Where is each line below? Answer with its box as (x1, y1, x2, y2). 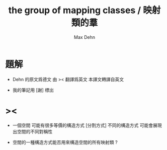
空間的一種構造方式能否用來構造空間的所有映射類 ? (12, 139, 118, 145)
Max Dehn (73, 34, 96, 40)
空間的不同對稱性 (17, 128, 53, 134)
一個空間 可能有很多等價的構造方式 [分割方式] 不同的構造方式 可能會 (12, 122, 153, 128)
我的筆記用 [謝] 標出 (12, 87, 54, 93)
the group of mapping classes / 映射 (8, 5, 161, 16)
